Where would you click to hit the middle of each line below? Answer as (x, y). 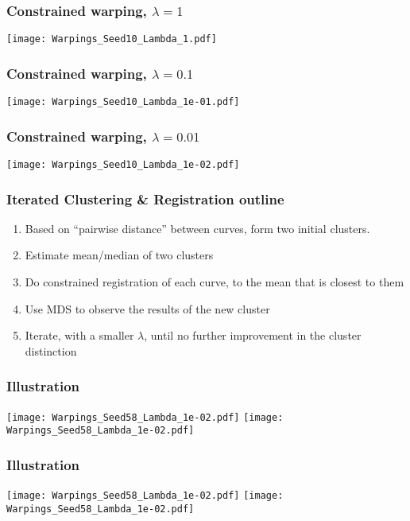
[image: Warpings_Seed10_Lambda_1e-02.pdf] (123, 164)
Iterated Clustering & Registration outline (145, 198)
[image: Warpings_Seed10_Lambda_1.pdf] (112, 39)
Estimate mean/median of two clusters (119, 255)
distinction (51, 350)
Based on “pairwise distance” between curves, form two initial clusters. (197, 228)
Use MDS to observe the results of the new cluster (147, 308)
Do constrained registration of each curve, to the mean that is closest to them (215, 282)
